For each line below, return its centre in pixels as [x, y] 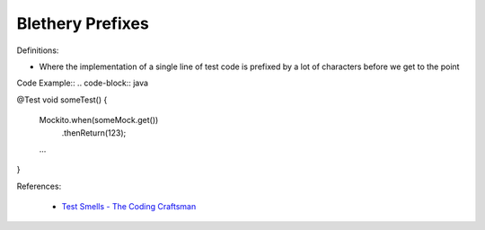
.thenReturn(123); [94, 133]
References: [39, 186]
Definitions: [38, 50]
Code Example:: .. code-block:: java [82, 83]
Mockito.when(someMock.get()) [99, 120]
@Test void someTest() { [62, 100]
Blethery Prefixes [83, 23]
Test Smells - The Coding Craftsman [129, 207]
